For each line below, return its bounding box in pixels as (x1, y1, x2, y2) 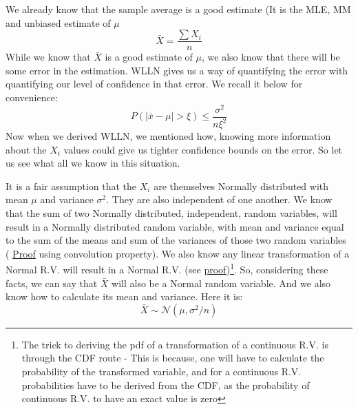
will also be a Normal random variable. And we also (112, 275, 331, 290)
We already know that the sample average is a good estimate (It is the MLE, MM (6, 2, 351, 16)
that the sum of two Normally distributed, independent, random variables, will (6, 206, 337, 220)
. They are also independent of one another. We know (106, 192, 333, 207)
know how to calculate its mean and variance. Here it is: (6, 289, 243, 304)
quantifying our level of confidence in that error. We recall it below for (6, 76, 303, 91)
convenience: (6, 90, 58, 105)
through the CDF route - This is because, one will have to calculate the (21, 350, 324, 365)
